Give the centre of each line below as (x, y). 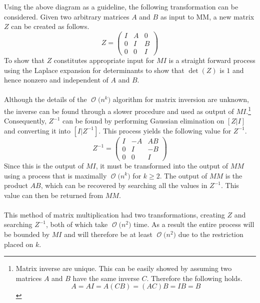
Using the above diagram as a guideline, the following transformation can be (121, 6)
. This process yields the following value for (165, 130)
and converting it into (37, 130)
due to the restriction (211, 234)
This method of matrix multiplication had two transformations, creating (114, 214)
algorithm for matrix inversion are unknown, (181, 99)
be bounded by (27, 234)
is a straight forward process (212, 60)
